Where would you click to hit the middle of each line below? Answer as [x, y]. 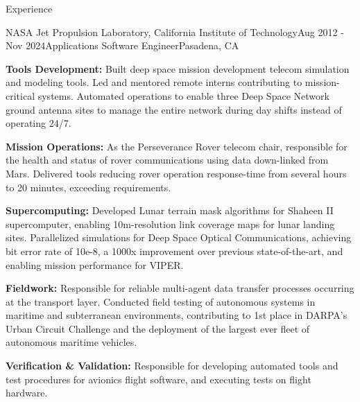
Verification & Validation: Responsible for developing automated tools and [172, 366]
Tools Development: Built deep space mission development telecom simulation [178, 68]
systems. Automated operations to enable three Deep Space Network [183, 95]
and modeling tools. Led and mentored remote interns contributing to [154, 82]
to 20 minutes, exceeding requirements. [88, 187]
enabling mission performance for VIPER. [95, 264]
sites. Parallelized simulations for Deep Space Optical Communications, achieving [179, 237]
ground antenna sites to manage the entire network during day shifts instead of [174, 109]
